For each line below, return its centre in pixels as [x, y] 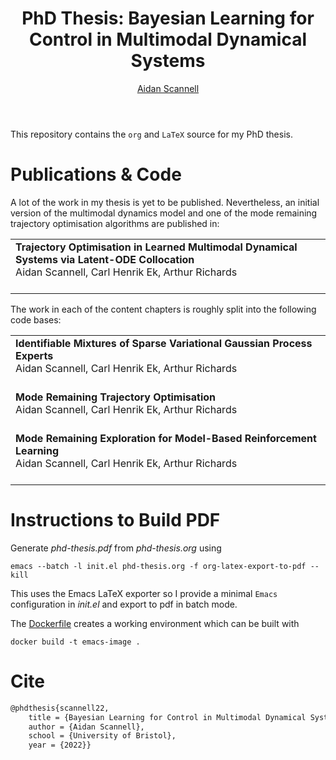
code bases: [36, 319]
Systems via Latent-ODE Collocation [105, 259]
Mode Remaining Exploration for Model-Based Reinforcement [166, 438]
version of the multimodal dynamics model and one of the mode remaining [164, 213]
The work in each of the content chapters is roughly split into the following [163, 309]
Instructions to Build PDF [115, 520]
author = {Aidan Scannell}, [86, 727]
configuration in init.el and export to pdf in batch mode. [124, 604]
